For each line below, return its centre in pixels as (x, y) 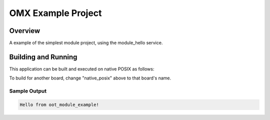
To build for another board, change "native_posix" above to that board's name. (90, 78)
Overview (25, 31)
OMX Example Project (55, 13)
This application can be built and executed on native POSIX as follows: (82, 69)
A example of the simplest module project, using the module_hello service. (86, 43)
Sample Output (28, 91)
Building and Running (43, 57)
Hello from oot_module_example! (59, 104)
